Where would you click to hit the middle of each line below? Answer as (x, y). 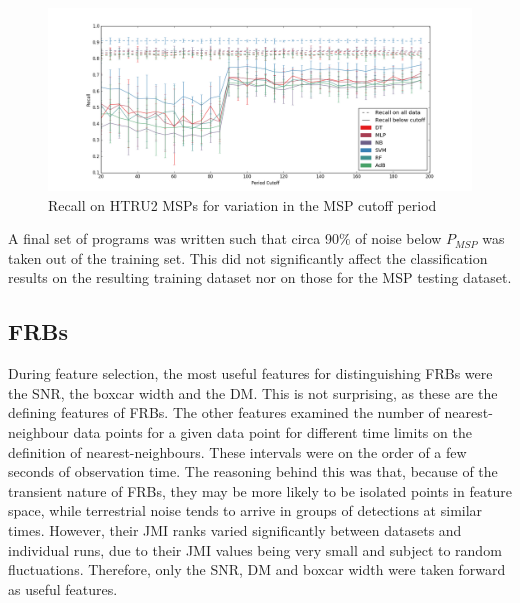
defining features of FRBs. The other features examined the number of (224, 412)
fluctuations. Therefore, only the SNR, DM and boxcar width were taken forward (257, 569)
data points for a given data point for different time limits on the (272, 431)
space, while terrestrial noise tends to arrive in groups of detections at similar (245, 510)
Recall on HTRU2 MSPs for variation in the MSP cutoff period (242, 204)
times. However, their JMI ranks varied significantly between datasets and (235, 529)
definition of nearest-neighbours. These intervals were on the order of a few (237, 451)
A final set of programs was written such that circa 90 (173, 238)
